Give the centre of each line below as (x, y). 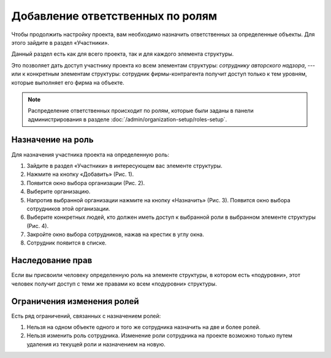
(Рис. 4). (38, 226)
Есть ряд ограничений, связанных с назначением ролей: (86, 316)
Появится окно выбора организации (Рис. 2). (86, 183)
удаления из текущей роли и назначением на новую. (96, 344)
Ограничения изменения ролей (75, 301)
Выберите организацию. (59, 192)
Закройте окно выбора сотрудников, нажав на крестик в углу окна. (116, 234)
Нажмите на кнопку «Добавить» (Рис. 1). (80, 174)
